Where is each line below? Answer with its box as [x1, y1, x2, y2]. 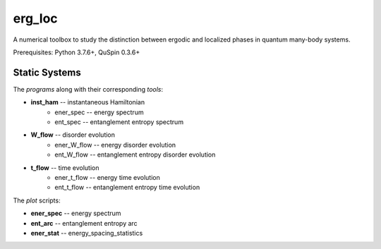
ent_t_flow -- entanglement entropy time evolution [54, 183, 200, 192]
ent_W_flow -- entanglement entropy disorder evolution [54, 150, 216, 159]
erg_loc [13, 11, 58, 26]
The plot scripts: [13, 196, 61, 205]
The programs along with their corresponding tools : [13, 85, 164, 93]
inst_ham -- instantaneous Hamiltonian [30, 98, 145, 107]
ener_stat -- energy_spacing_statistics [30, 229, 143, 237]
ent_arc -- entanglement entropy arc [30, 219, 138, 227]
